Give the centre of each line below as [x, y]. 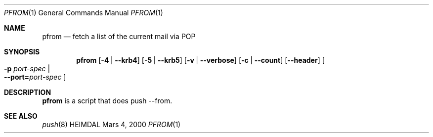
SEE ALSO [21, 116]
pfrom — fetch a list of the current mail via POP [119, 36]
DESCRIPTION [28, 92]
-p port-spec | [27, 68]
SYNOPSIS [22, 52]
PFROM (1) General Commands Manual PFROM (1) [84, 13]
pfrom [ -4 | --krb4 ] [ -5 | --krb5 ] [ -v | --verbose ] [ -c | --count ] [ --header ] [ [200, 60]
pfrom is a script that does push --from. [107, 101]
